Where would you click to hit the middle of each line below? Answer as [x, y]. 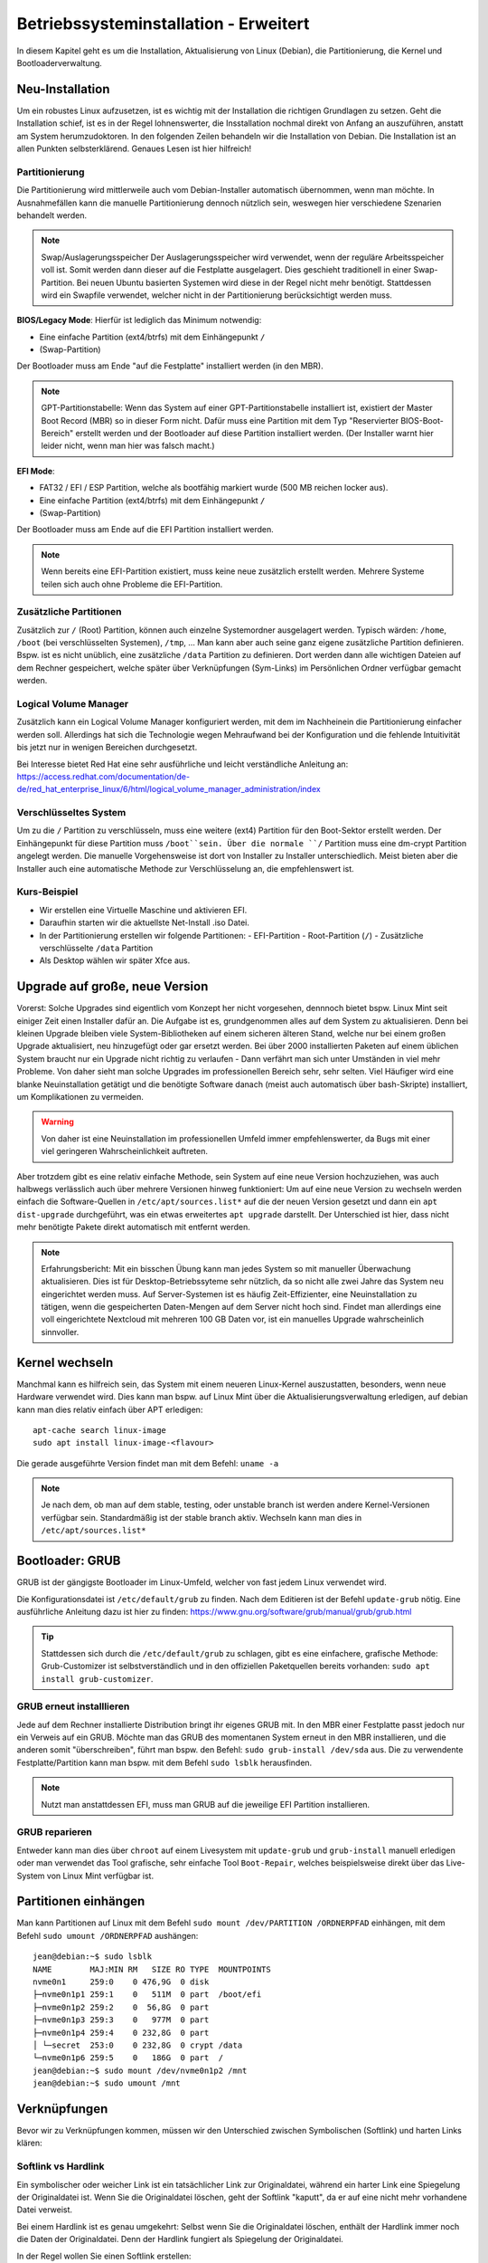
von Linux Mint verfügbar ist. [100, 1876]
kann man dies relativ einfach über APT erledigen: [110, 1409]
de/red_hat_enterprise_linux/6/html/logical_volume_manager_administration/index [169, 789]
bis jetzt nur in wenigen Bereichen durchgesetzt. [107, 748]
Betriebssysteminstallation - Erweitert [163, 24]
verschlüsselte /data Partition [96, 948]
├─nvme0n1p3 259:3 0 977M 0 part [121, 2020]
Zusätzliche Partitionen [69, 612]
